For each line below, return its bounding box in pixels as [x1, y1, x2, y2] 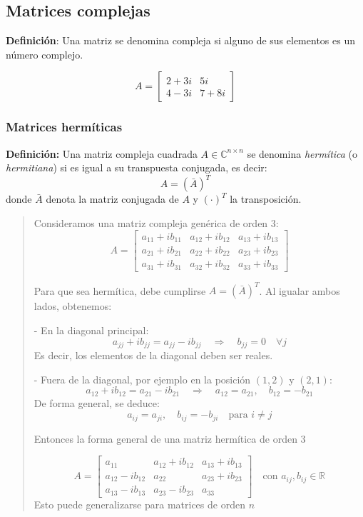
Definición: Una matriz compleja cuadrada [6, 146, 198, 161]
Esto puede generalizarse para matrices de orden [34, 496, 245, 511]
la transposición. [230, 191, 302, 206]
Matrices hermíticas [6, 118, 123, 136]
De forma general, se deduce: [34, 395, 160, 410]
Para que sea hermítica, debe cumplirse [34, 283, 206, 298]
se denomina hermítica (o [247, 146, 358, 161]
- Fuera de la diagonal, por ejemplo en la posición [34, 371, 251, 386]
